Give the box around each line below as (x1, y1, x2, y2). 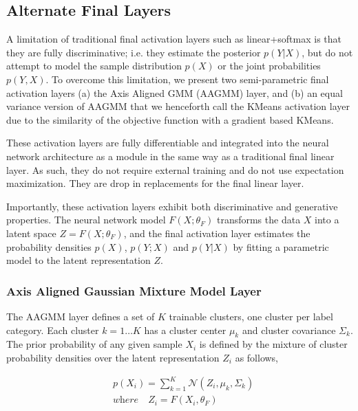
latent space (6, 225, 56, 240)
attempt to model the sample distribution (6, 58, 182, 73)
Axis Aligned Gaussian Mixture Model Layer (6, 282, 262, 299)
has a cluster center (144, 322, 227, 337)
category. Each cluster (6, 322, 99, 337)
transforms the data (216, 212, 301, 227)
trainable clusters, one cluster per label (169, 309, 333, 323)
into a (315, 212, 339, 227)
